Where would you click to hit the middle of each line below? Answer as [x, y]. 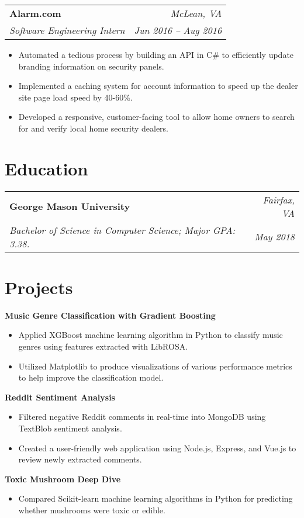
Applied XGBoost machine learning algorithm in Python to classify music [151, 335]
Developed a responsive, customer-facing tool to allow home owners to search [156, 117]
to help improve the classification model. [91, 377]
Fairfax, [279, 199]
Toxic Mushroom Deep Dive [63, 479]
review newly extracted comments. [80, 459]
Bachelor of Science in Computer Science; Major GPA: [122, 230]
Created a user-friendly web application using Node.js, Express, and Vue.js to [157, 448]
